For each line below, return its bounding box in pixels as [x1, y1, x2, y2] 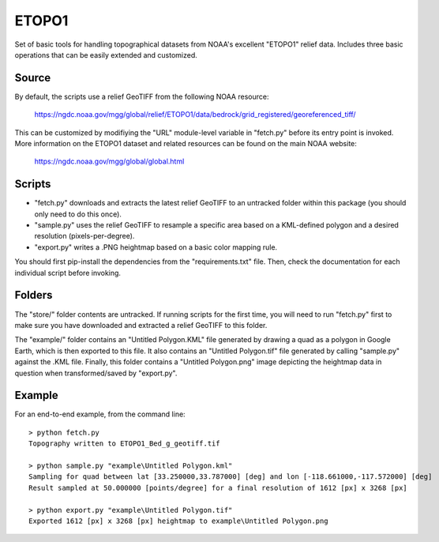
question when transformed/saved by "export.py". [14, 368, 178, 378]
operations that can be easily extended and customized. [14, 50, 197, 59]
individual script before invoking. [14, 268, 122, 277]
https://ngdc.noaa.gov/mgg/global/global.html [34, 156, 185, 166]
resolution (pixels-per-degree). [34, 231, 135, 241]
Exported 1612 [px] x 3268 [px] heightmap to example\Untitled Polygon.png [28, 516, 328, 525]
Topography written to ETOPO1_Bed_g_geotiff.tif [28, 439, 220, 448]
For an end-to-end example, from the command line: [14, 409, 186, 419]
